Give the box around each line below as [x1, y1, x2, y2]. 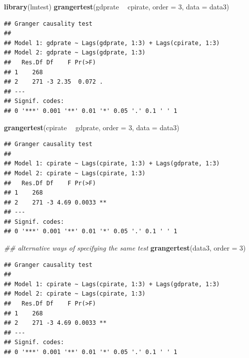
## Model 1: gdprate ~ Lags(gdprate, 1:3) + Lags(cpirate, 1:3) [4, 39, 220, 47]
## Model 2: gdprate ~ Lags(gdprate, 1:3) [4, 49, 146, 56]
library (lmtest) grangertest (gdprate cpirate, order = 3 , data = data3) [4, 1, 229, 11]
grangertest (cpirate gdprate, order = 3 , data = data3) [4, 122, 179, 132]
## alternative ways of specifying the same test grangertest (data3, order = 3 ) [4, 243, 246, 253]
